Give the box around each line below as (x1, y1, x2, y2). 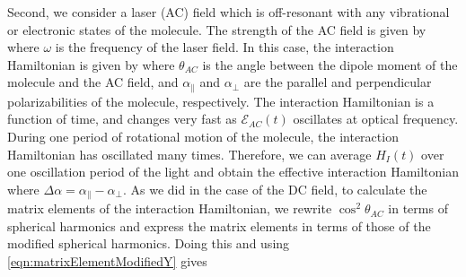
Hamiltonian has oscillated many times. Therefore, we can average (7, 144, 372, 163)
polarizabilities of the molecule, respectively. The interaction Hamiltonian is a (7, 91, 435, 110)
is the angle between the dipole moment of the (202, 55, 458, 74)
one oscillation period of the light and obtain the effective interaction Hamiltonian (7, 162, 460, 181)
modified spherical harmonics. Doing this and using (7, 234, 290, 253)
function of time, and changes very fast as (7, 109, 237, 128)
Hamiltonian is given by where (7, 55, 175, 74)
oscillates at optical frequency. (293, 109, 459, 128)
